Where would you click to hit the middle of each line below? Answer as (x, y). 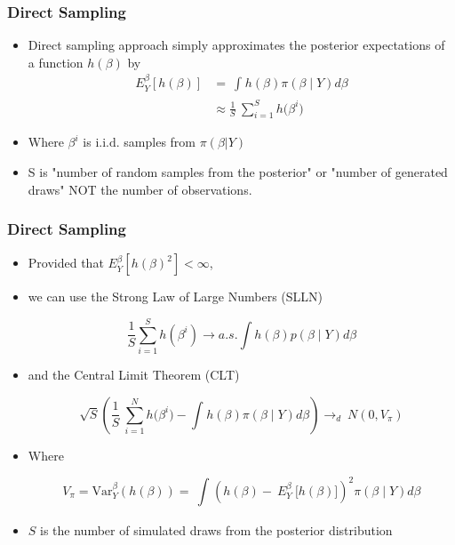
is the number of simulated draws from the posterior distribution (216, 529)
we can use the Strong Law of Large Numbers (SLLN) (175, 297)
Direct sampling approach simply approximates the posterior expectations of (236, 45)
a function (56, 62)
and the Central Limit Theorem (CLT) (134, 375)
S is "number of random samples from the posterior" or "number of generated (238, 171)
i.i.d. (108, 144)
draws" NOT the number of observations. (140, 189)
